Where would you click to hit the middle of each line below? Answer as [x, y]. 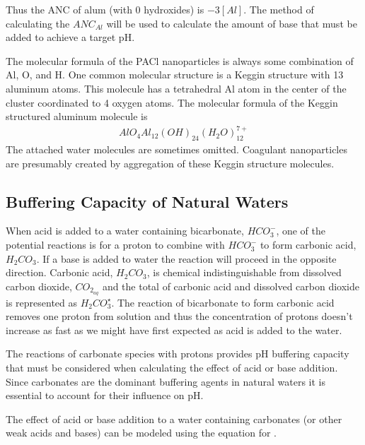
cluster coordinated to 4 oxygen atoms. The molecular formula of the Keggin [172, 102]
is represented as [42, 302]
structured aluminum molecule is [77, 116]
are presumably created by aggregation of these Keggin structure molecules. [170, 163]
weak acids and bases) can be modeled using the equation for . [141, 433]
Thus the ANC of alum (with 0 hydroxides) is [105, 9]
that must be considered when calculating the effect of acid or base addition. [172, 368]
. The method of [279, 9]
